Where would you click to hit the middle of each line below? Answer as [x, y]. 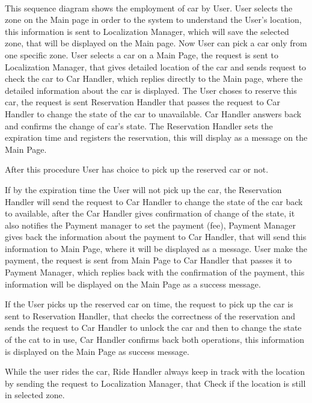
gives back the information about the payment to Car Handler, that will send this [156, 237]
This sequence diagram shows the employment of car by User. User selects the [149, 8]
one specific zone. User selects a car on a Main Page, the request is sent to [142, 54]
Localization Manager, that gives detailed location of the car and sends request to [156, 66]
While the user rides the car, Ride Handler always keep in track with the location [155, 371]
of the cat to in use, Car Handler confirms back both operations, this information [154, 340]
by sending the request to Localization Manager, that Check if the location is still [155, 383]
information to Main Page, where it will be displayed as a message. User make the [156, 248]
